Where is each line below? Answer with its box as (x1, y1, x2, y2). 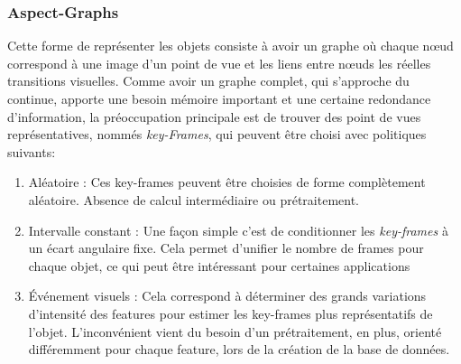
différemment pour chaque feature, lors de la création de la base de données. (28, 340, 450, 359)
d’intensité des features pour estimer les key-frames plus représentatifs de (28, 303, 433, 322)
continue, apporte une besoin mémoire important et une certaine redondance (7, 89, 431, 107)
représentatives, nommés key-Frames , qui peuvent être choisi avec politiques (7, 125, 427, 144)
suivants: (7, 142, 56, 161)
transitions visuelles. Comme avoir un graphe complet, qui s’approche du (7, 71, 410, 90)
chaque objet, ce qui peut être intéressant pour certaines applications (28, 256, 410, 275)
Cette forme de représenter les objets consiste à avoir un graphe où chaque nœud (7, 36, 454, 55)
